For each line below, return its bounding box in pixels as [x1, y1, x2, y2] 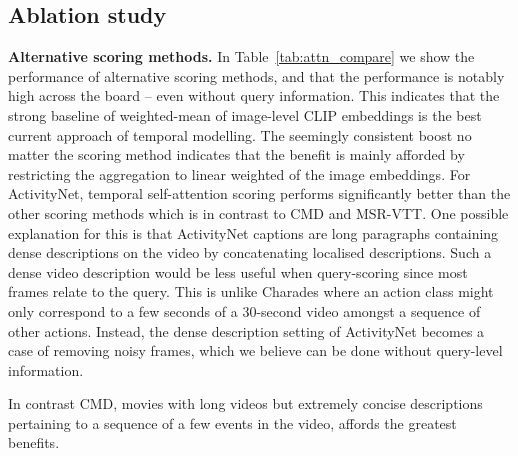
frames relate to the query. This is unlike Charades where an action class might [8, 281, 494, 302]
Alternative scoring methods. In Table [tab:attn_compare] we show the [8, 46, 475, 67]
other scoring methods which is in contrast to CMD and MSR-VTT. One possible [8, 202, 509, 223]
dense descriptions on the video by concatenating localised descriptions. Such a [8, 242, 492, 263]
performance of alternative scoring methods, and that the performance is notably [8, 65, 505, 86]
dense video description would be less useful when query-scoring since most [8, 261, 468, 282]
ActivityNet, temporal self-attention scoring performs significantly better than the [8, 183, 511, 204]
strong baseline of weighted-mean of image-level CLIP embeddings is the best [8, 104, 482, 125]
